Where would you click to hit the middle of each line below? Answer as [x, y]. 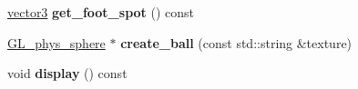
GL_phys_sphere [56, 42]
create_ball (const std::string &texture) [236, 42]
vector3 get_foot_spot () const [101, 12]
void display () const [67, 73]
